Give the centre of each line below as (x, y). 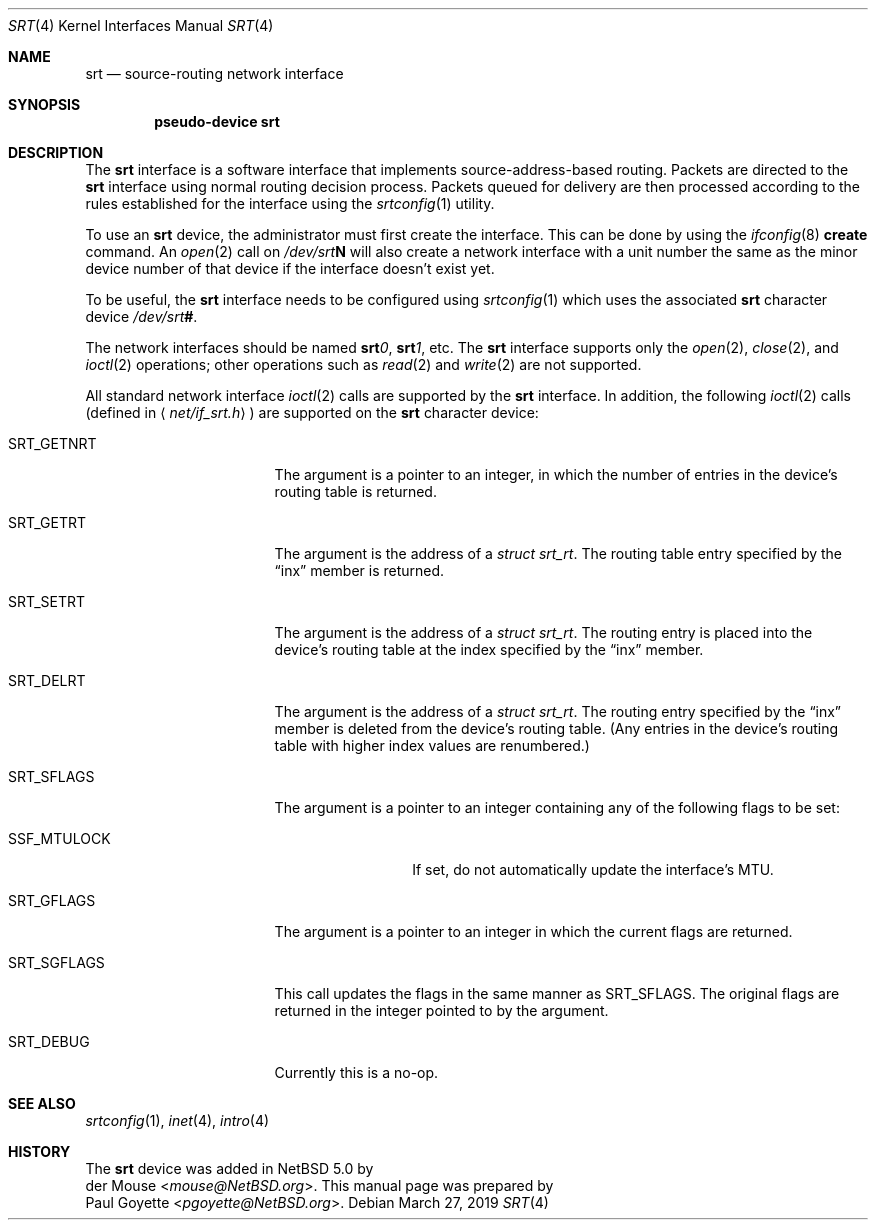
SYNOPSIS (44, 104)
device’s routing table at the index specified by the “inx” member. (489, 649)
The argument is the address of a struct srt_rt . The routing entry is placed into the (543, 632)
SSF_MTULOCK (59, 838)
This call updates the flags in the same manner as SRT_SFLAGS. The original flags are (557, 993)
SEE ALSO (42, 1103)
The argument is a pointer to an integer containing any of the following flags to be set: (557, 807)
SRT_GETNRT (52, 443)
